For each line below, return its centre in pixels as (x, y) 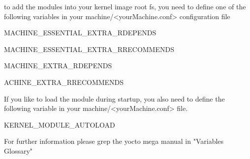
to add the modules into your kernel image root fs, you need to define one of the (125, 6)
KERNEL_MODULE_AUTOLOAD (60, 124)
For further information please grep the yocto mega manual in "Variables (114, 141)
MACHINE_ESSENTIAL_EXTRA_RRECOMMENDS (89, 49)
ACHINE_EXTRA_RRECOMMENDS (64, 82)
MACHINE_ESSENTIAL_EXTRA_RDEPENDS (80, 33)
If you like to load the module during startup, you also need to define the (114, 98)
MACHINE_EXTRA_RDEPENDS (58, 66)
